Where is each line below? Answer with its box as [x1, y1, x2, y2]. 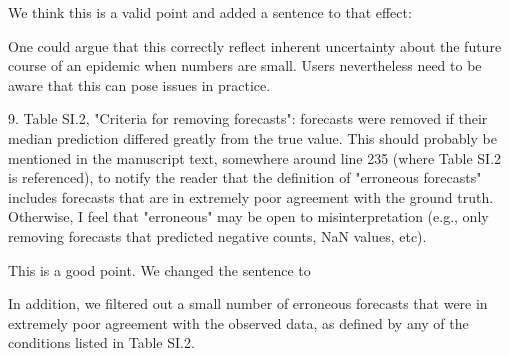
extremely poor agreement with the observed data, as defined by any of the [8, 312, 469, 333]
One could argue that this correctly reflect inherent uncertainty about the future [8, 35, 502, 56]
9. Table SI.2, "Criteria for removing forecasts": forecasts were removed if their [8, 108, 488, 129]
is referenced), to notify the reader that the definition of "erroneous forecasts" [8, 167, 482, 188]
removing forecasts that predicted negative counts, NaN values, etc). [8, 225, 427, 246]
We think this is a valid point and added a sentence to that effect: [8, 2, 412, 22]
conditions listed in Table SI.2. [8, 332, 195, 353]
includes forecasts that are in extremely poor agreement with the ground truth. [8, 186, 494, 207]
